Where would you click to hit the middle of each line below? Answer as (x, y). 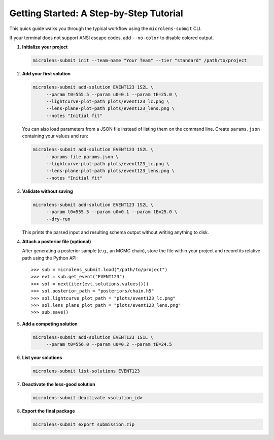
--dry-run (58, 219)
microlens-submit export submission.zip (83, 424)
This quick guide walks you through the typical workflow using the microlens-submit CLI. (106, 28)
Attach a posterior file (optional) (57, 241)
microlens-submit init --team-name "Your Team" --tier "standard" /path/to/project (140, 61)
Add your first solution (46, 74)
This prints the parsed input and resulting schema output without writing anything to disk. (115, 232)
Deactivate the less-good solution (59, 385)
